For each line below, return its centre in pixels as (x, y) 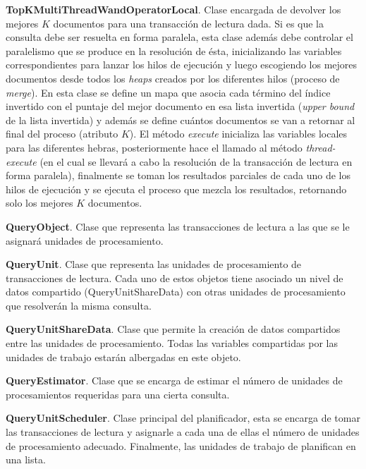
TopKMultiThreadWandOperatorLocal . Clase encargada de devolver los (173, 9)
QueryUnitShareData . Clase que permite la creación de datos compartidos (173, 329)
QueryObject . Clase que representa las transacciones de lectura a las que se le (178, 226)
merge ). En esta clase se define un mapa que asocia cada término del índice (168, 92)
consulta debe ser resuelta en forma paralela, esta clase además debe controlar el (179, 37)
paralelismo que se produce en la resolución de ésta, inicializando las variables (174, 50)
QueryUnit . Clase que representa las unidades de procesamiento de (154, 264)
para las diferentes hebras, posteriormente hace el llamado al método (154, 147)
